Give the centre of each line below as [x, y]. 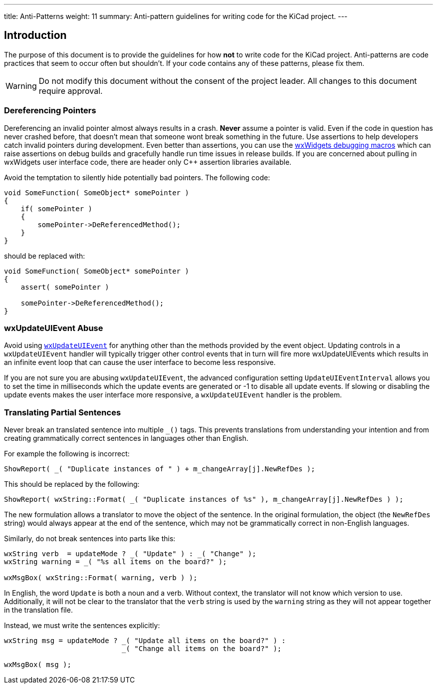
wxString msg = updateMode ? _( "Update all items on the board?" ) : [145, 641]
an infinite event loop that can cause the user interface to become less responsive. [140, 362]
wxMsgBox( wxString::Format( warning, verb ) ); [101, 578]
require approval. [71, 91]
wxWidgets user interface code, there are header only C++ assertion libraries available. [148, 162]
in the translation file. [38, 610]
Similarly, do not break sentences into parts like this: [90, 539]
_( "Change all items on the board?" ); [202, 649]
